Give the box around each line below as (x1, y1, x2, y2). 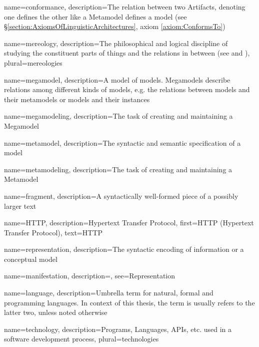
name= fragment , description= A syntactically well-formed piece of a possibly (4, 190, 238, 201)
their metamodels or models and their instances (4, 94, 150, 104)
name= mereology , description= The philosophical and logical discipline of (4, 38, 228, 48)
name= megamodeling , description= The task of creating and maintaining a (4, 111, 233, 121)
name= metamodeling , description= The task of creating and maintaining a (4, 164, 232, 174)
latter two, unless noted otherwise (4, 307, 107, 317)
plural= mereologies (4, 57, 62, 68)
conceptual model (4, 253, 57, 264)
